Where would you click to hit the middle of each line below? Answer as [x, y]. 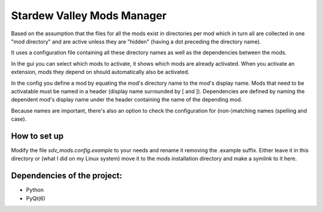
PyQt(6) [36, 198]
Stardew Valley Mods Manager [89, 16]
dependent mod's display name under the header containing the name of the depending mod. [127, 100]
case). [19, 119]
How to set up [37, 136]
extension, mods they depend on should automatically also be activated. [100, 72]
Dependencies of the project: [67, 176]
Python [35, 190]
